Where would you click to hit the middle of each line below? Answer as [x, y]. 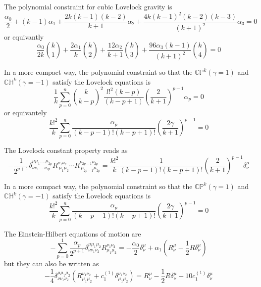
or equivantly [24, 36]
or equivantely [26, 113]
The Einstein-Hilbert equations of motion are [73, 233]
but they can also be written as [52, 263]
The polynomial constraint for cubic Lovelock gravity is [88, 6]
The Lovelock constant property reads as [66, 150]
